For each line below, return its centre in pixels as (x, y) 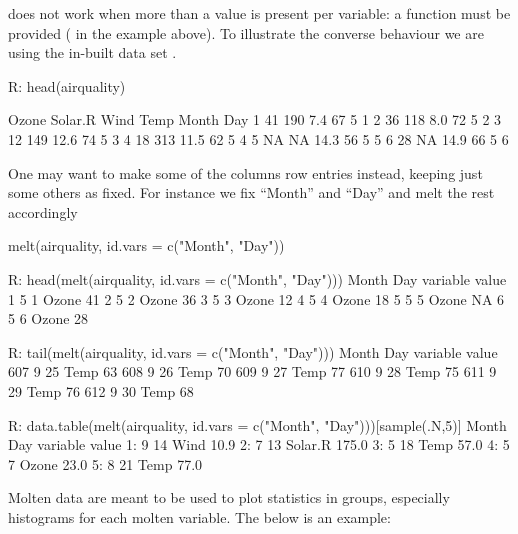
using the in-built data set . (92, 52)
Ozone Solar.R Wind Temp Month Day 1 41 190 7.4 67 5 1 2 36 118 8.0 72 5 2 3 (255, 119)
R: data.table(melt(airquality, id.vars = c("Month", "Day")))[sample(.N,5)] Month (257, 424)
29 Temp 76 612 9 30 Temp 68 (101, 390)
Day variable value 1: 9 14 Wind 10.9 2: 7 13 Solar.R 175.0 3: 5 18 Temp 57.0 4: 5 (259, 444)
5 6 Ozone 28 (48, 318)
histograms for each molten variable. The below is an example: (199, 516)
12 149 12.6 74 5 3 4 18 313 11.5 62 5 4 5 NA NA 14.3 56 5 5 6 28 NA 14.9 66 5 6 (258, 138)
